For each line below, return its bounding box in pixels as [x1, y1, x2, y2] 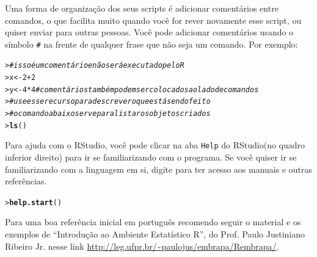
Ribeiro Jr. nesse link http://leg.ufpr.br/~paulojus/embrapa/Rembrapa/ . [5, 239, 279, 252]
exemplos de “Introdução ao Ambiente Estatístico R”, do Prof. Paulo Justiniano [5, 228, 305, 241]
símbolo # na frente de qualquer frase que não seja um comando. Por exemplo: [5, 37, 298, 50]
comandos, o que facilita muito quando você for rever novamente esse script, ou [5, 13, 302, 26]
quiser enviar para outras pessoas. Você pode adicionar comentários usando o [5, 26, 294, 38]
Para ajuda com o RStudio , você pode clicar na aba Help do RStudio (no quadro [5, 139, 305, 151]
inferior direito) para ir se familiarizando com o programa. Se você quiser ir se [5, 151, 297, 164]
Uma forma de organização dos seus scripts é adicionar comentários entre [5, 2, 279, 14]
